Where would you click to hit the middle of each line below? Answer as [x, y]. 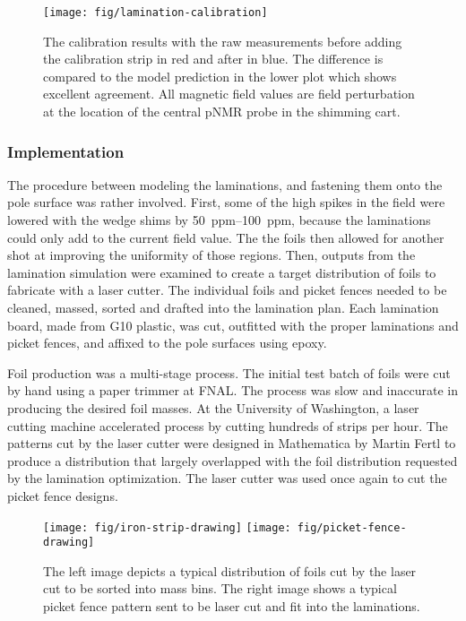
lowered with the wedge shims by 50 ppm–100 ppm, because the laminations [219, 220]
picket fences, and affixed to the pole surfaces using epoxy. [167, 343]
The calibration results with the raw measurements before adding [223, 41]
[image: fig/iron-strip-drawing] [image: [167, 527]
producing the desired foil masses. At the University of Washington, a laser [213, 407]
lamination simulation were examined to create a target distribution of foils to [222, 272]
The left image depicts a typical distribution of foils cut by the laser [230, 570]
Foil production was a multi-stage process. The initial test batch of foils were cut [229, 372]
